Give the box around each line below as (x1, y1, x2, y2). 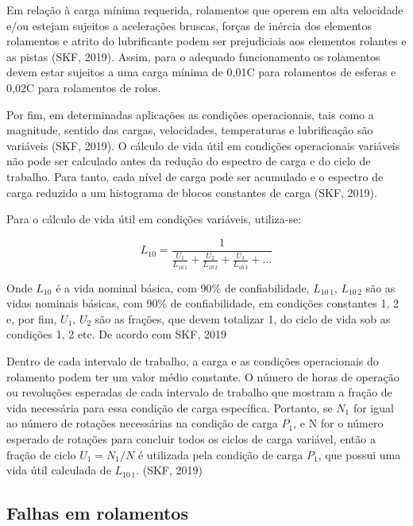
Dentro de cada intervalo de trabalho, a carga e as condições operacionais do (6, 352, 379, 369)
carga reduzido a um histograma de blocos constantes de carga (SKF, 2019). (6, 184, 377, 200)
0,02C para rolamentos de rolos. (6, 79, 161, 95)
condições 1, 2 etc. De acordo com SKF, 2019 (6, 326, 226, 342)
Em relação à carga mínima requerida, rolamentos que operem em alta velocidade (6, 2, 403, 17)
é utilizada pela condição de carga (137, 446, 303, 462)
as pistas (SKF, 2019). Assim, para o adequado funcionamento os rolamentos (6, 48, 380, 64)
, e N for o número (293, 415, 384, 431)
